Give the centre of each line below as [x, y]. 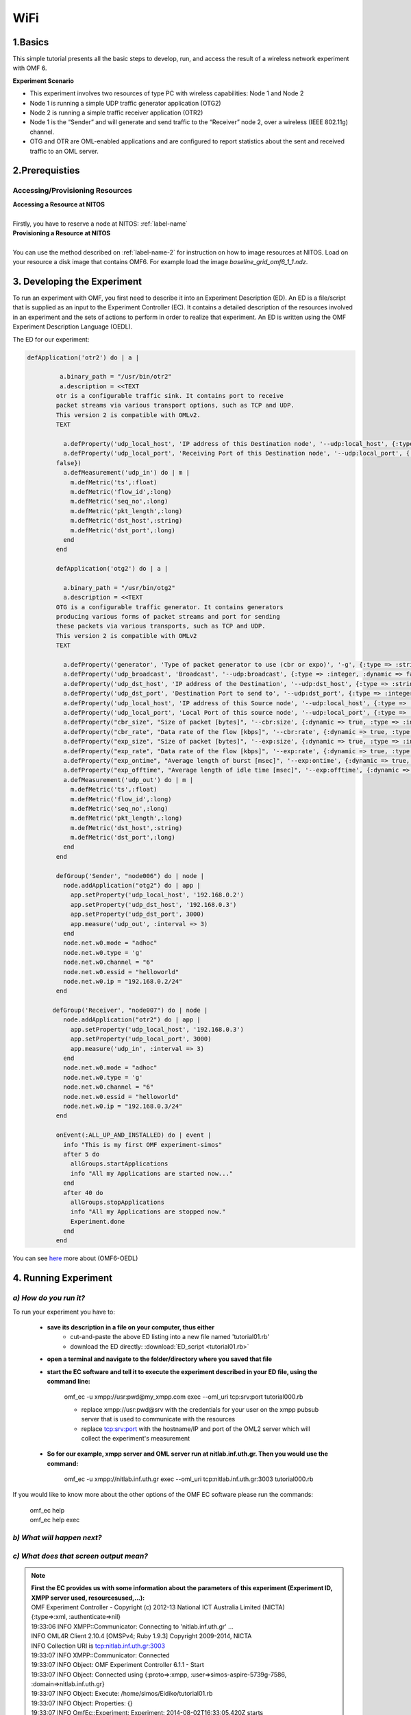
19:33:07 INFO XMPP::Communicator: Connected [101, 1655]
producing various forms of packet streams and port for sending [168, 617]
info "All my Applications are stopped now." [148, 1212]
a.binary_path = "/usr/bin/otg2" [119, 588]
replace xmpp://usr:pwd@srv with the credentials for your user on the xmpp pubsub [200, 1409]
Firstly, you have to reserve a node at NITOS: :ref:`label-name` [100, 224]
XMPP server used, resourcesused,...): [88, 1598]
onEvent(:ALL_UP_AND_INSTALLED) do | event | [134, 1135]
